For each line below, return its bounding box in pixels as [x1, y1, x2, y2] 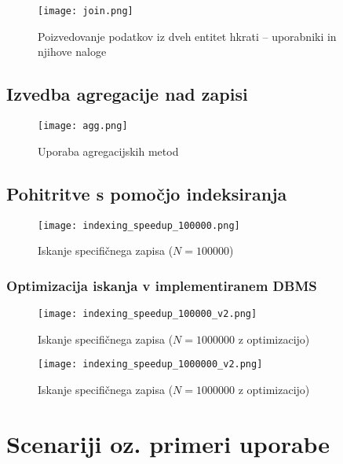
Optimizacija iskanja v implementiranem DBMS [6, 275, 317, 295]
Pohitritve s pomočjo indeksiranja [6, 181, 287, 205]
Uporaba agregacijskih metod [38, 142, 179, 159]
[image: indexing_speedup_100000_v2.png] [38, 307, 257, 319]
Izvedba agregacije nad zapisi [6, 82, 248, 106]
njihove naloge [38, 43, 107, 60]
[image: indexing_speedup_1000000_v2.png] [38, 359, 263, 370]
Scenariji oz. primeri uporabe [6, 427, 330, 459]
